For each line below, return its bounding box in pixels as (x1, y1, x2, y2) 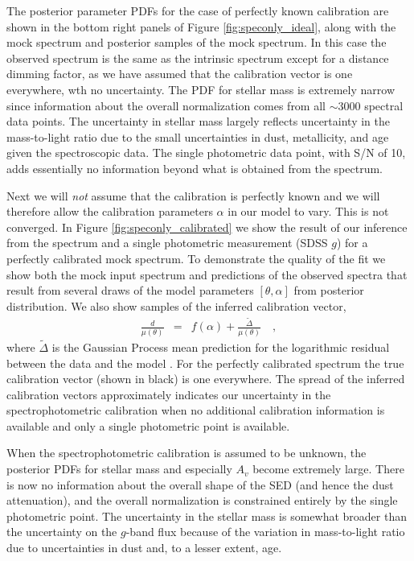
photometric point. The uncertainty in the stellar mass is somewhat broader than (6, 507, 407, 524)
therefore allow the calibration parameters (6, 203, 213, 220)
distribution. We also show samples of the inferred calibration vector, (6, 297, 346, 314)
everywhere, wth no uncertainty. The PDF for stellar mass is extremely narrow (6, 80, 396, 97)
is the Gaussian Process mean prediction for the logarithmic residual (51, 338, 390, 355)
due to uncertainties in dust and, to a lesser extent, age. (6, 539, 282, 556)
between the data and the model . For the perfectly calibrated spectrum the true (6, 354, 404, 371)
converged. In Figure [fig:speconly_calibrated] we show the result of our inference (6, 218, 408, 235)
